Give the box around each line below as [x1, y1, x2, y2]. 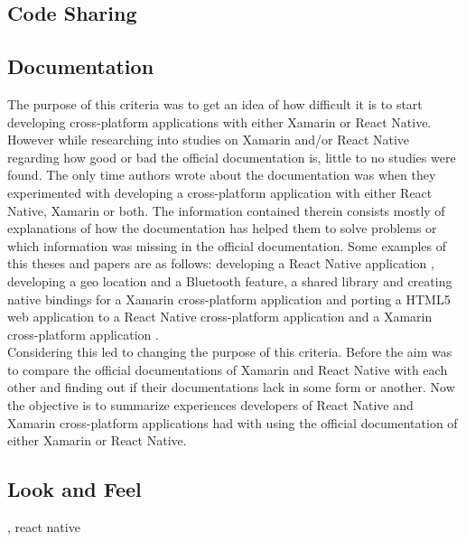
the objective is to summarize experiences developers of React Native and [7, 396, 414, 415]
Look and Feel [7, 475, 142, 503]
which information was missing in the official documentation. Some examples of [7, 236, 447, 255]
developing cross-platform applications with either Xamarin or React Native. [7, 112, 432, 131]
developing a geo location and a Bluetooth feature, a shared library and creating [7, 271, 452, 290]
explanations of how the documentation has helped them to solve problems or [7, 219, 437, 238]
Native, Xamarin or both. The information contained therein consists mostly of [7, 201, 445, 220]
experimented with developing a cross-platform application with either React [7, 182, 433, 201]
